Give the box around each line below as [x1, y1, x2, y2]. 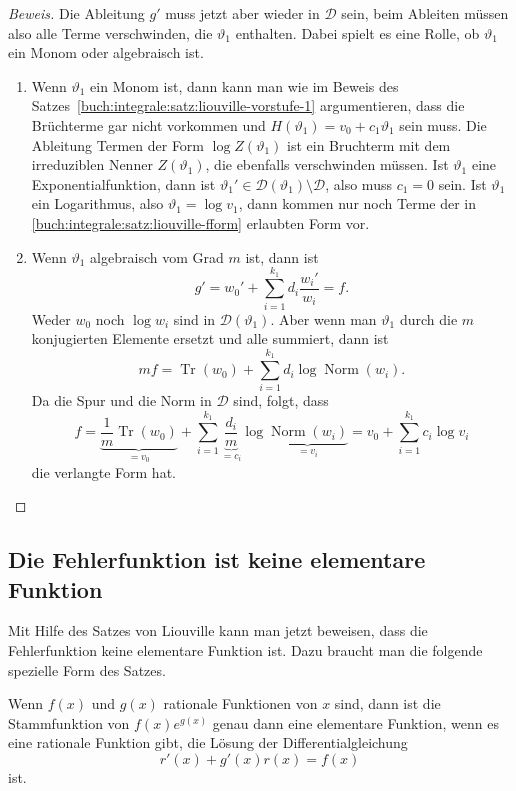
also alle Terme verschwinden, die [8, 22, 213, 43]
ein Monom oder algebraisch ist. [8, 42, 204, 63]
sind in [173, 308, 216, 329]
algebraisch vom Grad [90, 246, 224, 267]
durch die [399, 308, 458, 329]
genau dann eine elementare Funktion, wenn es [212, 712, 499, 733]
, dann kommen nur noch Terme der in [238, 193, 477, 214]
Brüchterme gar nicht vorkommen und [31, 114, 266, 135]
